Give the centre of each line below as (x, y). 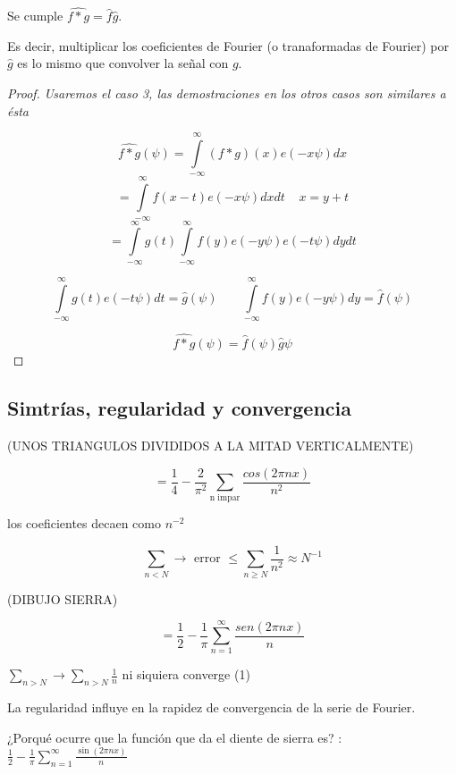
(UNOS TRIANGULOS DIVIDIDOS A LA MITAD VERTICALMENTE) (211, 445)
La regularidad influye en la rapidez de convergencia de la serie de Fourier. (211, 707)
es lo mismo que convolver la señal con (123, 63)
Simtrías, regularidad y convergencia (180, 408)
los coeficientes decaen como (84, 523)
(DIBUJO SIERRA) (63, 598)
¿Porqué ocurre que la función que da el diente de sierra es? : (175, 737)
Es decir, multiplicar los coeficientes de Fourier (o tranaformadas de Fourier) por (228, 45)
